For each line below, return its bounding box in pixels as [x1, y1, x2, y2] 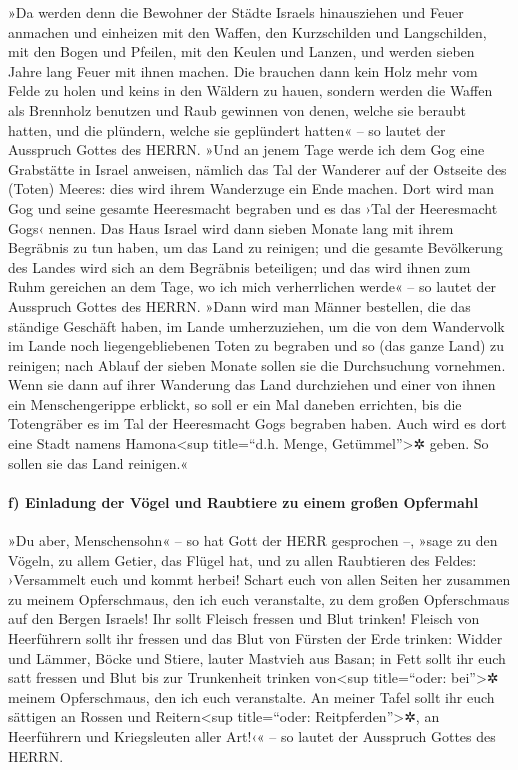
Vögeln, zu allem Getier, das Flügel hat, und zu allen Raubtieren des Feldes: [8, 549, 477, 570]
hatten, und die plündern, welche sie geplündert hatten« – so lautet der [8, 119, 446, 140]
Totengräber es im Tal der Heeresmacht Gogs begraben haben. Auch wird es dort [8, 413, 507, 434]
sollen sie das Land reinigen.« [8, 452, 189, 473]
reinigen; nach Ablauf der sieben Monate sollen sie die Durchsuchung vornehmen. [8, 354, 506, 375]
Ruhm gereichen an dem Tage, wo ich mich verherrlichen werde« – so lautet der [8, 276, 497, 297]
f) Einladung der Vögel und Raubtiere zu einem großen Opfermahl [8, 491, 479, 512]
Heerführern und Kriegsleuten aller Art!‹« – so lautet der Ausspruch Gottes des [8, 725, 496, 746]
